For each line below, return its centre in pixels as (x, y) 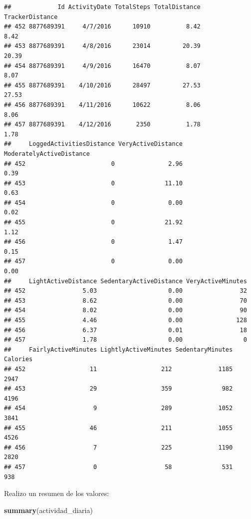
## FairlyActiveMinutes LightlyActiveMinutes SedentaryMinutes (119, 349)
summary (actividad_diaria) (48, 510)
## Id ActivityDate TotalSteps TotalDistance (102, 7)
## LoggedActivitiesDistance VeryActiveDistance (93, 144)
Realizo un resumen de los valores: (57, 493)
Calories (18, 359)
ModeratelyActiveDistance (47, 154)
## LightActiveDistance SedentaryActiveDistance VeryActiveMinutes (125, 281)
